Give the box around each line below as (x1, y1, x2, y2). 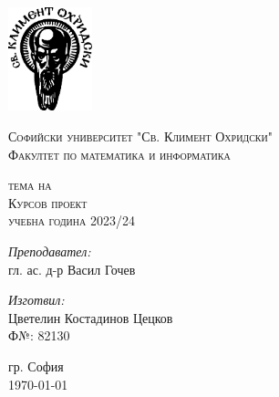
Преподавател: (8, 241, 91, 260)
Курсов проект (8, 193, 88, 212)
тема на (8, 175, 52, 194)
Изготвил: (8, 290, 65, 309)
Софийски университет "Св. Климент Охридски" (8, 126, 273, 145)
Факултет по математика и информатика (8, 144, 231, 163)
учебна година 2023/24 (8, 211, 135, 230)
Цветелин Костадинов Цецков (8, 308, 173, 327)
